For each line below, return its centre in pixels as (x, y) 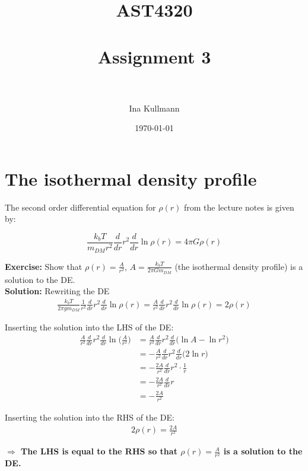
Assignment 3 (154, 56)
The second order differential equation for (80, 207)
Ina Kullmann (154, 108)
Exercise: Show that (44, 266)
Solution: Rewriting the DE (57, 291)
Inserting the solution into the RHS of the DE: (90, 417)
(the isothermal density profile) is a (239, 266)
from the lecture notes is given (239, 207)
